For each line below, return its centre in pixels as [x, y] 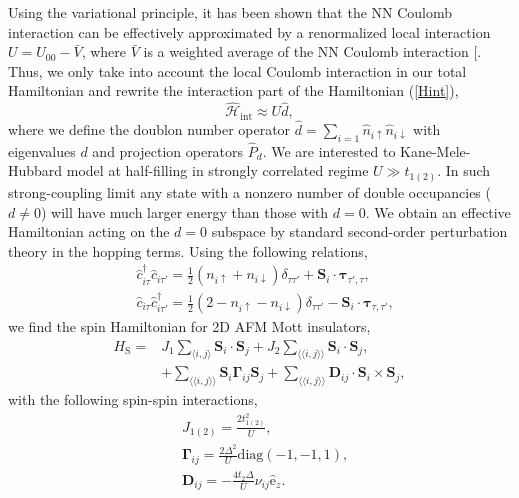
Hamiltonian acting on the [89, 231]
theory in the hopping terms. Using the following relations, [188, 250]
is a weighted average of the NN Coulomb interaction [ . [312, 51]
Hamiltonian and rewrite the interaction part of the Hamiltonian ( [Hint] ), [233, 90]
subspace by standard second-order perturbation [359, 231]
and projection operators [168, 150]
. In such [464, 170]
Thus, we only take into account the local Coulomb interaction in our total [237, 70]
